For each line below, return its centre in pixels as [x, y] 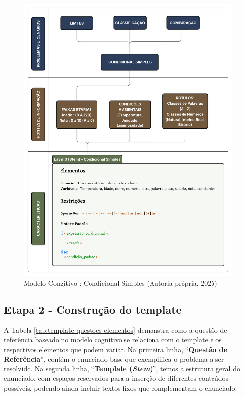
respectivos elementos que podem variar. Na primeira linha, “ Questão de [116, 349]
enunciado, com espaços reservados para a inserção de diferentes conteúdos [116, 378]
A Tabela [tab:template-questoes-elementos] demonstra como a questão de [116, 330]
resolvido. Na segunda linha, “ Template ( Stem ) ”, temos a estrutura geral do [122, 368]
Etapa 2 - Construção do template [93, 309]
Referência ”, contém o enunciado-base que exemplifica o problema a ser [114, 359]
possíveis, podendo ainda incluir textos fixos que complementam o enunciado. [121, 388]
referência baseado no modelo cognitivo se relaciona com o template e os [113, 340]
